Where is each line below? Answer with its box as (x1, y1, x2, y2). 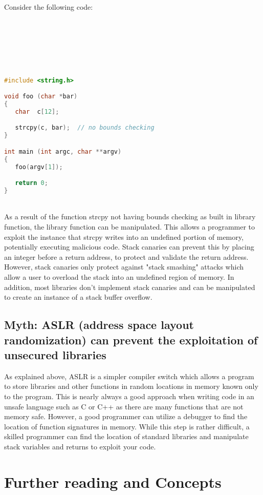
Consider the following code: (4, 2, 93, 12)
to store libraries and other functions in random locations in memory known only (4, 381, 258, 391)
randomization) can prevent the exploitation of (4, 332, 258, 347)
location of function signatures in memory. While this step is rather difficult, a (4, 421, 250, 431)
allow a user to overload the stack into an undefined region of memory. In (4, 271, 234, 282)
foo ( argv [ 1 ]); (15, 163, 63, 171)
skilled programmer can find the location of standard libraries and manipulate (4, 431, 249, 442)
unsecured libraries (4, 346, 106, 362)
